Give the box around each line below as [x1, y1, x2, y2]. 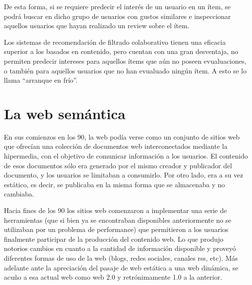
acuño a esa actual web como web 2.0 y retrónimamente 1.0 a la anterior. [4, 272, 222, 282]
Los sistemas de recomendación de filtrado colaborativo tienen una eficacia [4, 36, 226, 47]
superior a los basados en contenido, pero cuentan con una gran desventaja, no [4, 46, 238, 56]
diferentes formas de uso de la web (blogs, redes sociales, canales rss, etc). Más [4, 253, 238, 263]
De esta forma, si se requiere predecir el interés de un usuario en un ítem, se [4, 1, 231, 11]
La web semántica [4, 103, 126, 123]
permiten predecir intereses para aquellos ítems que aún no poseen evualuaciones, [4, 55, 247, 66]
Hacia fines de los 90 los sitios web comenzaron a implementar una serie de [4, 205, 227, 215]
